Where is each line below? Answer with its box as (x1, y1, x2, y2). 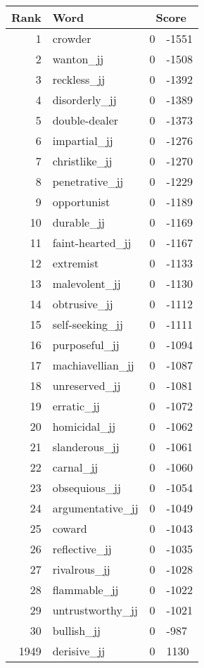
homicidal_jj (52, 418, 116, 434)
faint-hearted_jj (52, 234, 132, 251)
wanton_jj (52, 51, 104, 67)
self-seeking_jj (52, 316, 123, 332)
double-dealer (52, 112, 119, 128)
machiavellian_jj (52, 357, 134, 373)
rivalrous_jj (52, 561, 110, 577)
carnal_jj (52, 459, 98, 475)
